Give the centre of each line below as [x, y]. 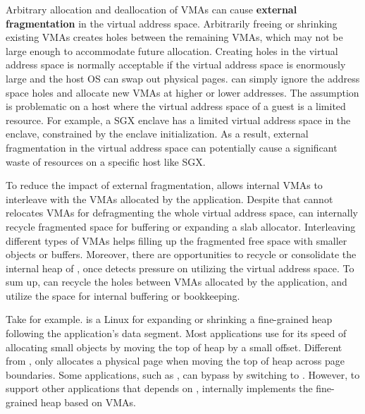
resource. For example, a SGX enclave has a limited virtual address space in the [178, 120]
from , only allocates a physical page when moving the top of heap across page [175, 361]
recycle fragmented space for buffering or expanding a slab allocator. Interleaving [181, 226]
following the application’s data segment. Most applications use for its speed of [176, 333]
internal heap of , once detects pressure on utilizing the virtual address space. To [180, 268]
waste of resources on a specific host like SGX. [106, 161]
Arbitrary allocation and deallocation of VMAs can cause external [151, 9]
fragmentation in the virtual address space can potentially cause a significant [172, 147]
